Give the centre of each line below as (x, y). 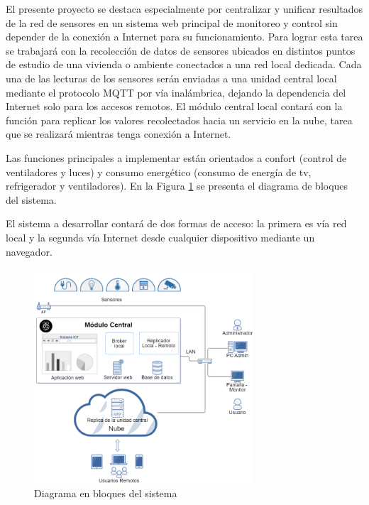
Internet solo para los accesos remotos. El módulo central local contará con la (174, 106)
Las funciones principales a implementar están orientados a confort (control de (176, 157)
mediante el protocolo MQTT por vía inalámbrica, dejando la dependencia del (176, 92)
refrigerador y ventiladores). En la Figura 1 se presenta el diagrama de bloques (177, 186)
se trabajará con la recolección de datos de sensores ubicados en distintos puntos (181, 50)
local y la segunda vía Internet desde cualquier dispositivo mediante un (160, 237)
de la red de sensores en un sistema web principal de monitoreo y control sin (172, 22)
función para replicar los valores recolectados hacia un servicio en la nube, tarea (179, 120)
